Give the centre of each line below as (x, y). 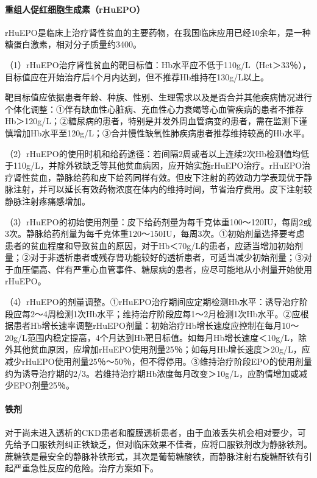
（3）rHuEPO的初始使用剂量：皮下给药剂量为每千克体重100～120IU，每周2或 (158, 221)
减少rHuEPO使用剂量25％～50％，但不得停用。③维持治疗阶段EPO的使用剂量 (158, 361)
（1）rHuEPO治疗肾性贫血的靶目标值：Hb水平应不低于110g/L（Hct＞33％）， (158, 64)
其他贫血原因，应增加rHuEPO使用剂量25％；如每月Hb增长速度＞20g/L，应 (162, 349)
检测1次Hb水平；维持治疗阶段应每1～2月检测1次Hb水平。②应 (178, 313)
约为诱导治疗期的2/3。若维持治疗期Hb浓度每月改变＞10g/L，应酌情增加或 (152, 373)
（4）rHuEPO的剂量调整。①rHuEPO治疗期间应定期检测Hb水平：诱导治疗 (152, 302)
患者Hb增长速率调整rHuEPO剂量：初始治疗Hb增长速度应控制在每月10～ (156, 325)
